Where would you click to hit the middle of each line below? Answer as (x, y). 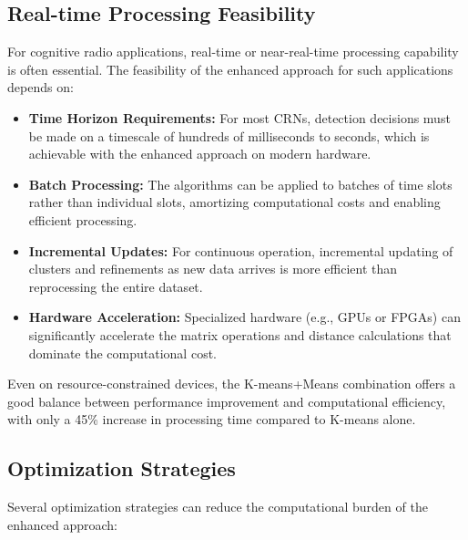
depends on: (41, 87)
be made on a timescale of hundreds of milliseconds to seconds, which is (229, 135)
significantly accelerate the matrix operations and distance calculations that (240, 334)
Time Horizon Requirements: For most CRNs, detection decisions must (239, 117)
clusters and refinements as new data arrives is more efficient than (213, 269)
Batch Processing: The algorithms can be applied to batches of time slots (240, 184)
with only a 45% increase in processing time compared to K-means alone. (212, 419)
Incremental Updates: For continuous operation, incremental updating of (241, 250)
